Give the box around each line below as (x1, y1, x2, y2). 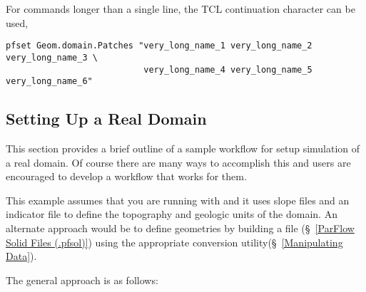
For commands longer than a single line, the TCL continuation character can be (6, 1, 355, 16)
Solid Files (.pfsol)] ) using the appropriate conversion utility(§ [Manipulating (6, 234, 343, 249)
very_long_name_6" (6, 76, 93, 87)
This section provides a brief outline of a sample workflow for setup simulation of (6, 141, 360, 156)
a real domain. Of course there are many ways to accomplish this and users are (6, 155, 351, 170)
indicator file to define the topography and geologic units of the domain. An (6, 207, 337, 221)
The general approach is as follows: (6, 272, 158, 287)
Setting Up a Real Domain (6, 108, 207, 130)
